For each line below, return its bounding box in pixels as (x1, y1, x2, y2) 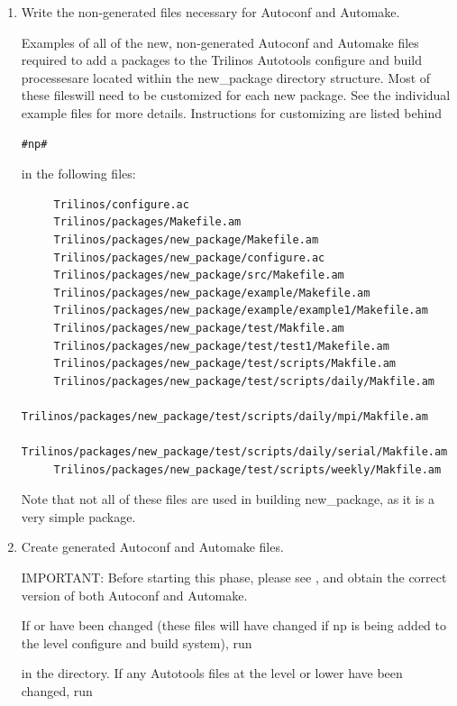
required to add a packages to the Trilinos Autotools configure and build (21, 50, 422, 69)
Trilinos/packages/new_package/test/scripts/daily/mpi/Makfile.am (21, 409, 428, 423)
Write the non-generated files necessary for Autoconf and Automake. (21, 3, 400, 21)
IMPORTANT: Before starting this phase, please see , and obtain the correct (21, 568, 447, 587)
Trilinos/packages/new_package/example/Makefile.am (53, 286, 370, 299)
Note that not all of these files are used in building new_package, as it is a (21, 490, 434, 509)
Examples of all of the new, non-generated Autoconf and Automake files (21, 32, 419, 51)
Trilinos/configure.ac (53, 197, 189, 211)
